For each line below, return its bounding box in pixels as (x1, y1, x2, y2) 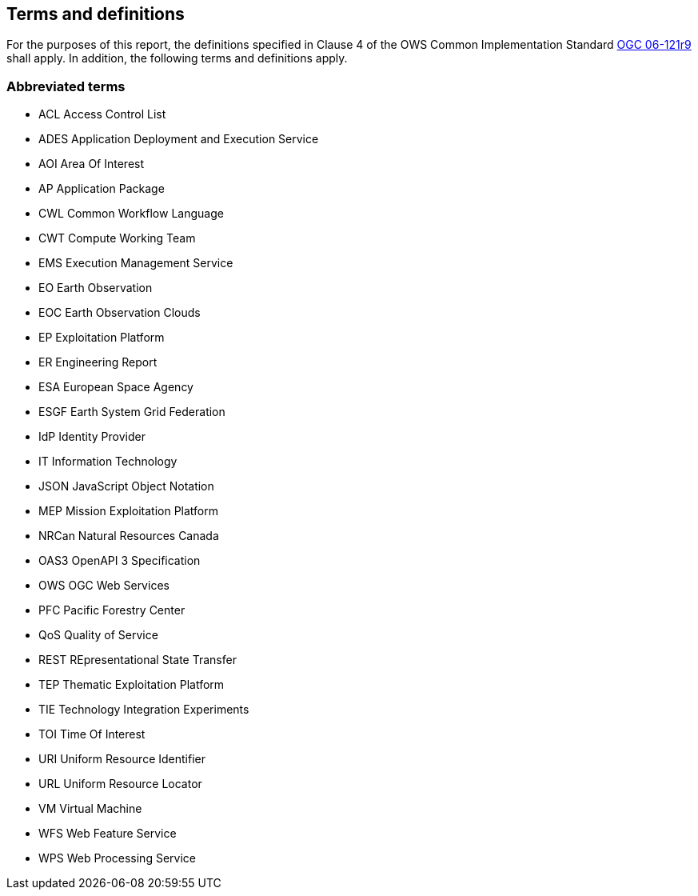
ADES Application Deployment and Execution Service (38, 132, 319, 146)
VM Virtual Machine (38, 802, 142, 816)
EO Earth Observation (38, 281, 153, 295)
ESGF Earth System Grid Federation (38, 405, 225, 419)
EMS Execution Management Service (38, 256, 233, 270)
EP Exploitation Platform (38, 330, 165, 345)
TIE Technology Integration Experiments (38, 702, 249, 717)
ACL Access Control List (38, 107, 166, 122)
